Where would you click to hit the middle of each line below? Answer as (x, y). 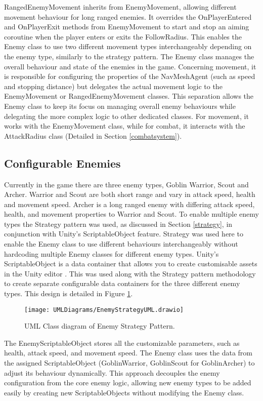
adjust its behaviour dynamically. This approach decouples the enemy (112, 372)
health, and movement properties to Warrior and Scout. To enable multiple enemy (131, 214)
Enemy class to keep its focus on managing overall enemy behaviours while (120, 106)
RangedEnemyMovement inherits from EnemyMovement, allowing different (120, 7)
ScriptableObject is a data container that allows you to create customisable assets (131, 264)
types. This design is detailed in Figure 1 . (69, 293)
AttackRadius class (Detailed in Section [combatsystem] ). (93, 135)
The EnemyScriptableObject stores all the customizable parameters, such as (122, 343)
